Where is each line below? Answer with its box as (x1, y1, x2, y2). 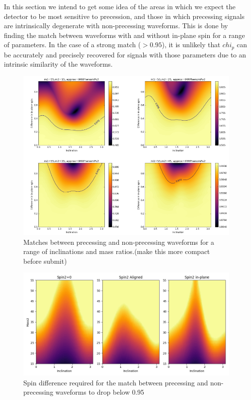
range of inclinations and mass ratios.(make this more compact (23, 246, 210, 256)
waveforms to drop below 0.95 (55, 387, 144, 397)
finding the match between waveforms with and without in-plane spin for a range (4, 30, 245, 40)
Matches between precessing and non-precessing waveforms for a (23, 236, 214, 247)
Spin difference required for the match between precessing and (23, 377, 208, 387)
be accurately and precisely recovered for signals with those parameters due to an (4, 49, 246, 59)
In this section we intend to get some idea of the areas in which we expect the (4, 1, 236, 11)
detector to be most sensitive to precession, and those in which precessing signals (4, 11, 245, 21)
